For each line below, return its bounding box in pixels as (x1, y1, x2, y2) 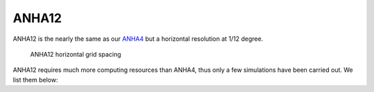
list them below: (12, 75, 58, 84)
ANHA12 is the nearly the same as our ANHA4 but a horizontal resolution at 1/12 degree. (12, 35, 263, 43)
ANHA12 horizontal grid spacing (30, 50, 121, 58)
